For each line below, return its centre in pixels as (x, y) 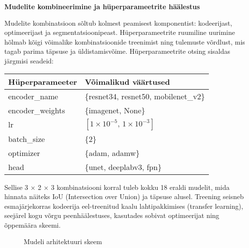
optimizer (24, 153)
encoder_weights (37, 110)
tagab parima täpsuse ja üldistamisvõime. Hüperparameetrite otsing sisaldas (117, 51)
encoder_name (33, 96)
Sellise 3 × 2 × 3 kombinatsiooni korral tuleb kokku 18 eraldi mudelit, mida (117, 187)
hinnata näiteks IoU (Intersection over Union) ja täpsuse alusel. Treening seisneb (124, 196)
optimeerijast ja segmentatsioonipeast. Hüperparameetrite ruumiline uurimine (120, 32)
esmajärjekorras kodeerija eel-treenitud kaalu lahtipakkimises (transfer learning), (124, 206)
